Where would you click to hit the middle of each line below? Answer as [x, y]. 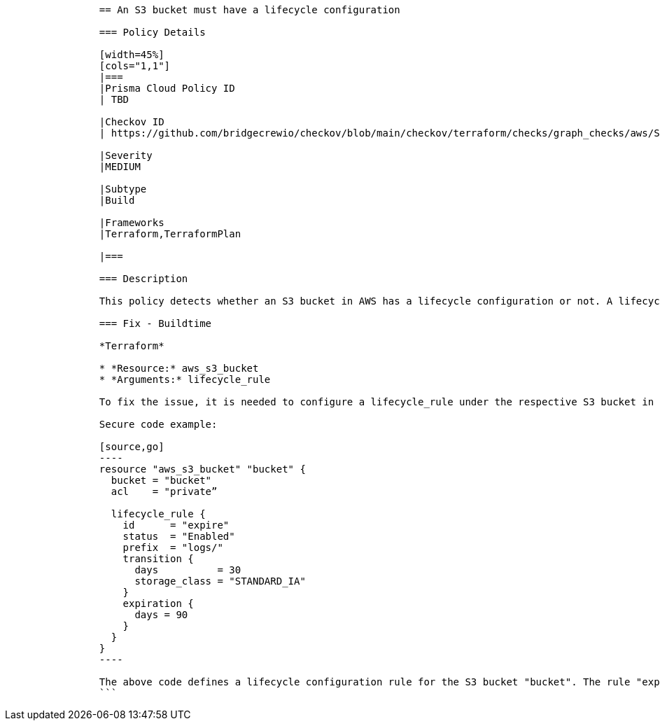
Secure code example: [158, 424]
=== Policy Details [152, 32]
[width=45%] [132, 55]
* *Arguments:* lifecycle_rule [185, 379]
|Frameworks [132, 223]
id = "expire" [176, 525]
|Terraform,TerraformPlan [170, 234]
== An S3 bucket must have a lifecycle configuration [250, 10]
